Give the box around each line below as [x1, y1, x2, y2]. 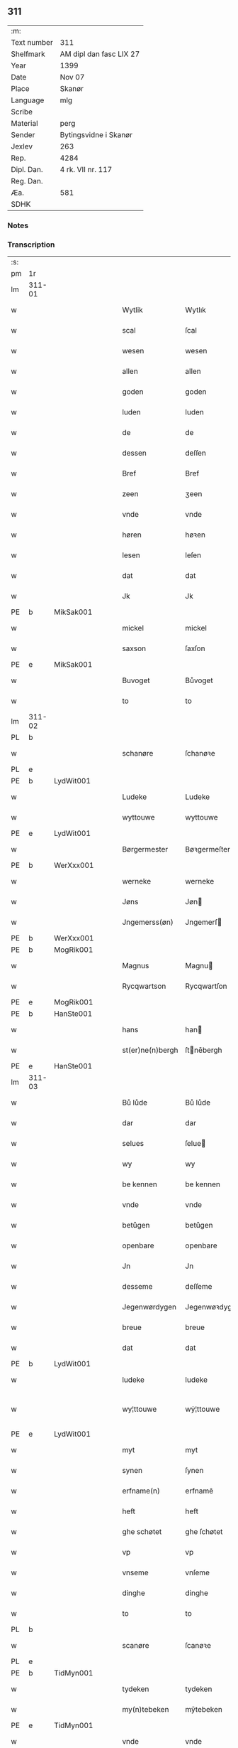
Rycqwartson [122, 981, 166, 991]
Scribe [11, 107, 33, 117]
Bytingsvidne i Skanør [59, 129, 133, 139]
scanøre [122, 1641, 149, 1651]
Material [11, 118, 38, 128]
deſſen [185, 448, 207, 458]
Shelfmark [11, 49, 45, 59]
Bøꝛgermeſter [185, 844, 230, 854]
